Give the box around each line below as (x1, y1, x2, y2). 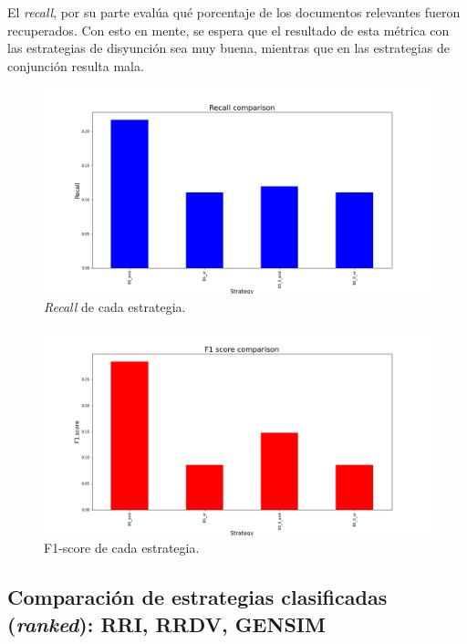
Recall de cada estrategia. (44, 297, 186, 317)
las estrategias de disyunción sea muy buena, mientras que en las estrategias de (7, 38, 450, 57)
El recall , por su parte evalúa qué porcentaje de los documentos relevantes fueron (7, 3, 461, 21)
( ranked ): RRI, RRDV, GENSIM (7, 609, 326, 638)
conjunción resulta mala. (7, 56, 144, 75)
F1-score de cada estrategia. (44, 538, 200, 557)
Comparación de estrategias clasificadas (7, 583, 388, 611)
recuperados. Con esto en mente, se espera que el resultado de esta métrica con (7, 20, 450, 39)
